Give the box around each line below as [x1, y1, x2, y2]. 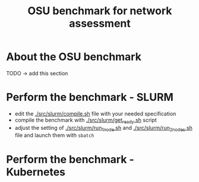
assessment [69, 17, 131, 30]
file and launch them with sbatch [14, 132, 94, 139]
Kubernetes [6, 165, 66, 178]
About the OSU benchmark [6, 50, 141, 63]
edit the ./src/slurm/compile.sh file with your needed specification [14, 110, 176, 117]
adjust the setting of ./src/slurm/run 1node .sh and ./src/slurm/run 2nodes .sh [14, 124, 193, 133]
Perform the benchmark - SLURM [6, 91, 174, 104]
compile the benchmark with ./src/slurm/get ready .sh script [14, 116, 157, 125]
